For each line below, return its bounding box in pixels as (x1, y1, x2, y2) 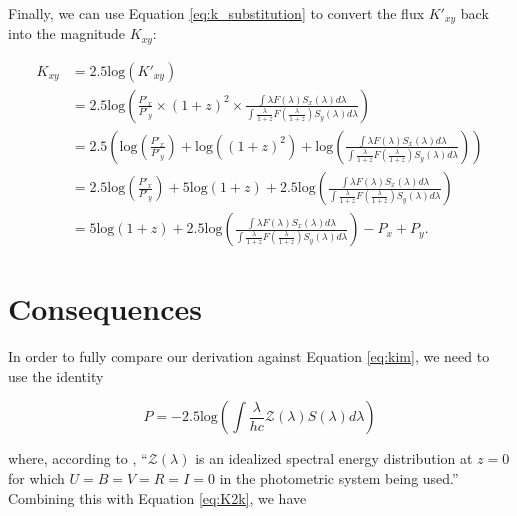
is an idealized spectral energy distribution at (195, 448, 473, 469)
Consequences (8, 288, 203, 329)
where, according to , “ (8, 448, 148, 469)
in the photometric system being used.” (219, 467, 459, 488)
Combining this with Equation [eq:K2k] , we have (8, 487, 307, 508)
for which (8, 467, 65, 488)
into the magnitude (8, 23, 126, 44)
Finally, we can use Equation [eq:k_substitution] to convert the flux (8, 3, 425, 23)
